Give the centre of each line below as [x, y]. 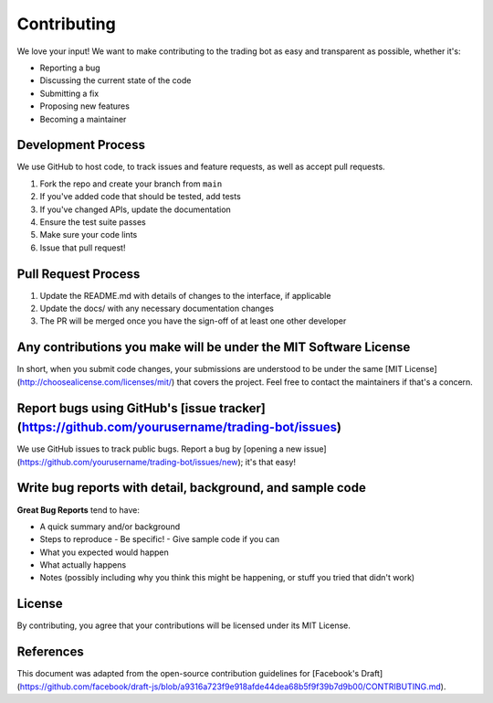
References [50, 652]
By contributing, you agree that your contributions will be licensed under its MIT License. [184, 625]
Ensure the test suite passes [93, 222]
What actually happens [83, 565]
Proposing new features [84, 106]
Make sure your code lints [89, 235]
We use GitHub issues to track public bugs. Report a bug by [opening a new [159, 449]
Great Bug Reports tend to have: [79, 510]
